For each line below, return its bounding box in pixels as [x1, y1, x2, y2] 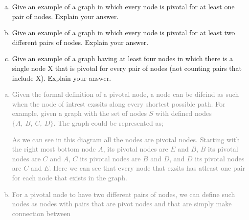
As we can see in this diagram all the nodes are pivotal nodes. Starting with [12, 134, 240, 144]
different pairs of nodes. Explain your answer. [12, 37, 149, 47]
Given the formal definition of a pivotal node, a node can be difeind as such [12, 89, 239, 99]
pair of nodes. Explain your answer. [12, 11, 119, 21]
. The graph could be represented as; [53, 117, 163, 128]
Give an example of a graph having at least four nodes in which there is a [12, 53, 233, 64]
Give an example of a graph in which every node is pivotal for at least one [12, 1, 235, 11]
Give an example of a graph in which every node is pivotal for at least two [12, 27, 235, 38]
